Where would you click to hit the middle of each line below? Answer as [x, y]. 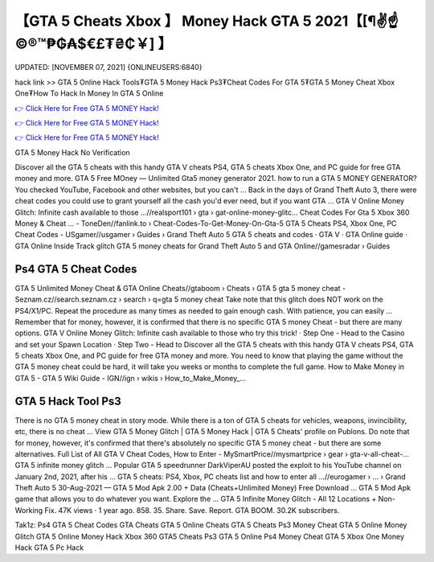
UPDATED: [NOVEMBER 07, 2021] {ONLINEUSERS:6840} [108, 68]
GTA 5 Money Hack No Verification [72, 152]
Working [29, 510]
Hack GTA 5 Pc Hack [49, 548]
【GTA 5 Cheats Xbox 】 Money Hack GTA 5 [164, 21]
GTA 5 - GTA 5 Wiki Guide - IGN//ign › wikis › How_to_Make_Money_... [131, 378]
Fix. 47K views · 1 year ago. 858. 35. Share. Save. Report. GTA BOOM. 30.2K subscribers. [192, 510]
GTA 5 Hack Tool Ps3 [68, 401]
